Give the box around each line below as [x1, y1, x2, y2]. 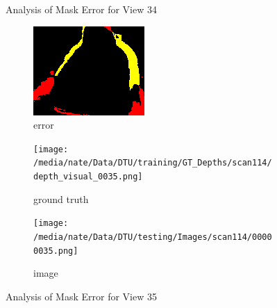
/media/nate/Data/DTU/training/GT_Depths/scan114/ [33, 158, 272, 168]
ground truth [33, 191, 89, 206]
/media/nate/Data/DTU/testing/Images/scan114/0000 [33, 232, 272, 242]
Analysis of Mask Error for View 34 [6, 2, 157, 16]
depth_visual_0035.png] [33, 172, 143, 182]
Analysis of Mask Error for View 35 [6, 289, 157, 303]
